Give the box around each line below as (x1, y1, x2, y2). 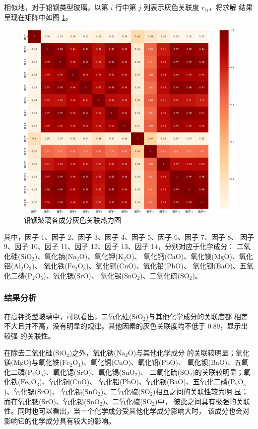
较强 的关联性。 (4, 330, 55, 341)
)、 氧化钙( (131, 251, 167, 261)
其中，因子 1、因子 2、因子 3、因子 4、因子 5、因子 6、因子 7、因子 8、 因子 (4, 231, 254, 242)
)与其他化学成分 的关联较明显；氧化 (133, 347, 250, 357)
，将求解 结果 (208, 2, 253, 12)
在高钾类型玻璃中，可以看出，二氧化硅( (4, 311, 132, 321)
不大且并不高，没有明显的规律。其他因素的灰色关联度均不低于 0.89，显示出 (4, 321, 248, 331)
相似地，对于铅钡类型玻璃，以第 (4, 2, 108, 12)
